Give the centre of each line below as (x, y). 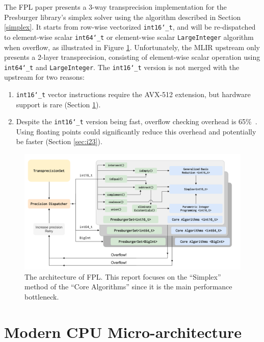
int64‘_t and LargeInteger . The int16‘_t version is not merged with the (122, 67)
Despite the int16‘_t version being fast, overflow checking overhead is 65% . (137, 121)
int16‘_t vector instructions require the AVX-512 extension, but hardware (133, 94)
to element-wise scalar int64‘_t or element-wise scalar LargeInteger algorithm (129, 37)
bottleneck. (42, 296)
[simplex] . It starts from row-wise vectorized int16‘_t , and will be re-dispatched (130, 27)
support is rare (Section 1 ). (58, 104)
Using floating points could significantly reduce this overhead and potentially (136, 131)
